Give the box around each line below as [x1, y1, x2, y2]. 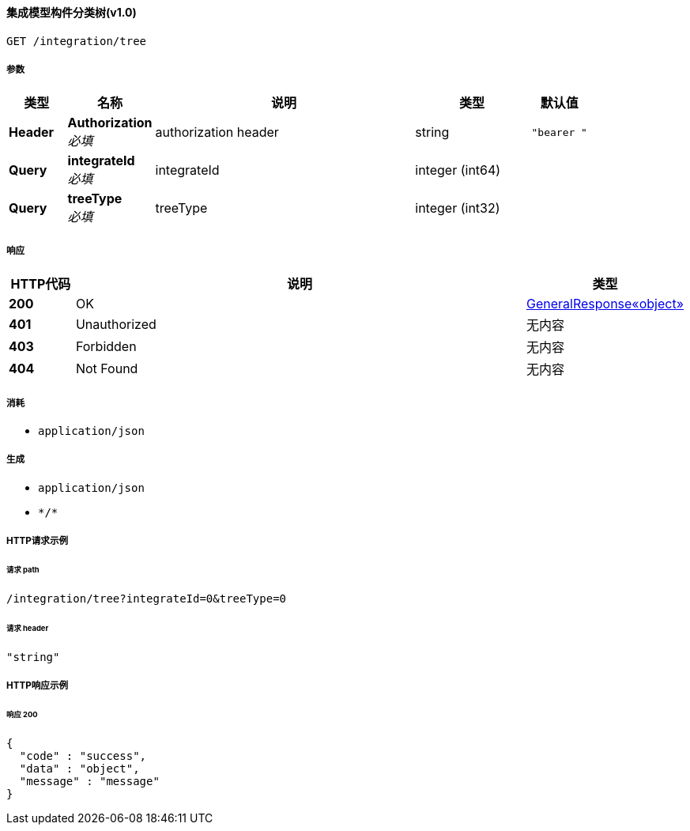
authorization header [155, 124, 279, 141]
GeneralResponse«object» [526, 296, 684, 312]
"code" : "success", [19, 749, 147, 762]
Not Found [75, 361, 138, 377]
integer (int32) [415, 200, 500, 217]
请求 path [6, 565, 40, 574]
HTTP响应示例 [6, 679, 69, 691]
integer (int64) [415, 162, 501, 179]
